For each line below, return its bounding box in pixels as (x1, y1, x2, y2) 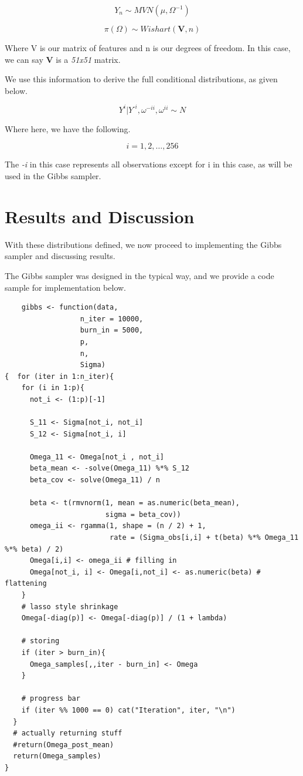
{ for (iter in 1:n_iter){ (5, 372, 114, 381)
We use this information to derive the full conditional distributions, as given (5, 73, 278, 85)
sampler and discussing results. (5, 250, 115, 262)
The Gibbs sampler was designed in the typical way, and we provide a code (5, 269, 274, 281)
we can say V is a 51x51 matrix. (5, 53, 121, 65)
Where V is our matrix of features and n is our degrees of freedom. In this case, (5, 42, 291, 53)
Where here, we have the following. (5, 122, 131, 135)
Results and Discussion (5, 204, 195, 228)
